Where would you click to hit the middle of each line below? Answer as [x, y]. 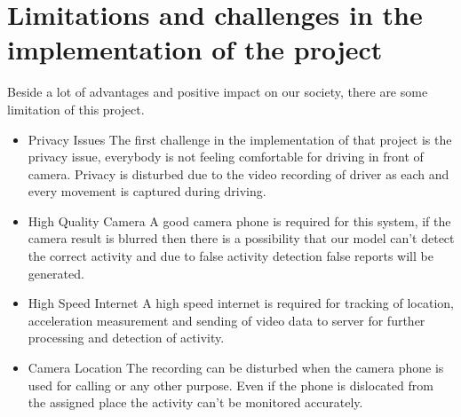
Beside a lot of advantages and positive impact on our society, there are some [218, 92]
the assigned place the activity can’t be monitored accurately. [195, 402]
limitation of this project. [76, 109]
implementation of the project [195, 49]
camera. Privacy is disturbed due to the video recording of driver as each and [238, 173]
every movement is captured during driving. [147, 191]
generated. [56, 273]
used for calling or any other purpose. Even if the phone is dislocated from [230, 385]
